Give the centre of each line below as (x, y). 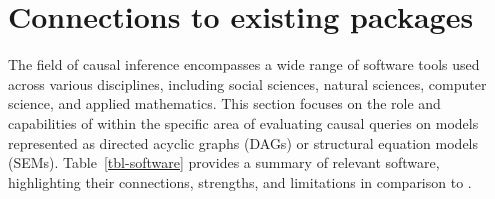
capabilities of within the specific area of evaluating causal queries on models (243, 122)
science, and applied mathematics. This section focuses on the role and (224, 103)
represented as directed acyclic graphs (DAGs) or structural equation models (243, 142)
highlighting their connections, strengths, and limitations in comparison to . (240, 181)
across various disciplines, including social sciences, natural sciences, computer (247, 83)
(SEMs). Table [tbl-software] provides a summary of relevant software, (224, 162)
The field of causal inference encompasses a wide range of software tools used (244, 64)
